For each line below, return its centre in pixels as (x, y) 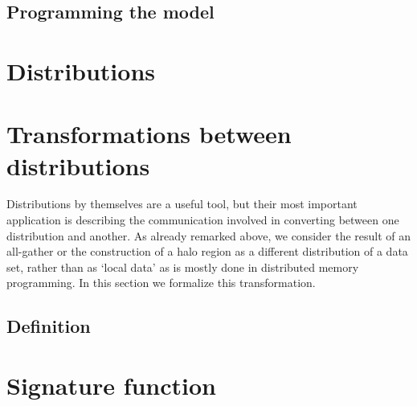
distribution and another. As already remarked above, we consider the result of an (209, 235)
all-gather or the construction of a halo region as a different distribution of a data (207, 251)
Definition (49, 326)
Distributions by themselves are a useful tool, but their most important (182, 204)
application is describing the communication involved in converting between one (203, 220)
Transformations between (149, 134)
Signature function (111, 385)
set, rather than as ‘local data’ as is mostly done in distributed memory (183, 267)
